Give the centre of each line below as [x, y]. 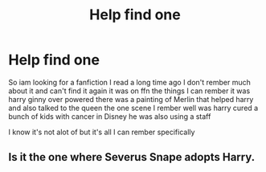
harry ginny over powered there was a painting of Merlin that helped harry [131, 99]
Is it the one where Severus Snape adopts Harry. [132, 157]
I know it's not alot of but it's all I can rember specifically [102, 132]
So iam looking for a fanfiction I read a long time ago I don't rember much [130, 82]
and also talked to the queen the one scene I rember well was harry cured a [133, 108]
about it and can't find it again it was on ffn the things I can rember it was [129, 91]
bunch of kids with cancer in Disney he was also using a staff [110, 116]
